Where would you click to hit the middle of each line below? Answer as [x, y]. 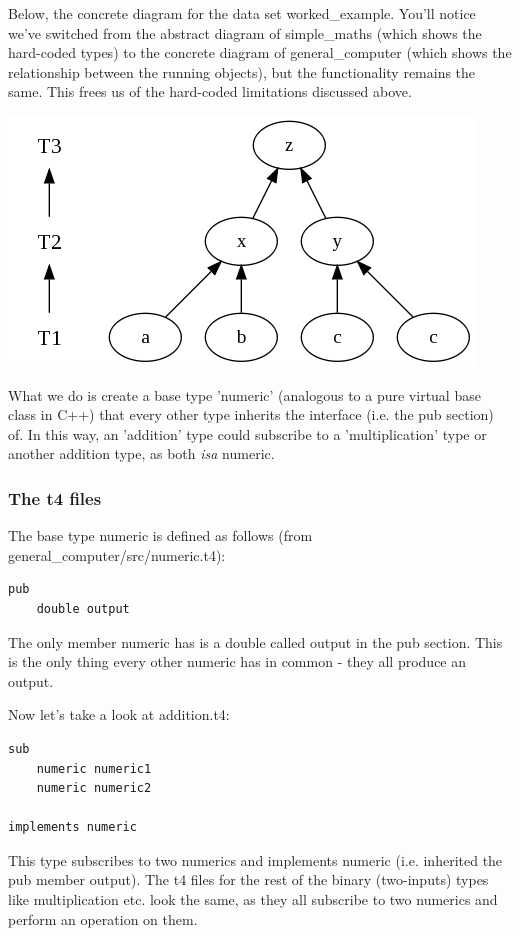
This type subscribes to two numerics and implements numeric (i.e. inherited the [255, 859]
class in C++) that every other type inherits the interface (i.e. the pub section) [251, 414]
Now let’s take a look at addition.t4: [119, 714]
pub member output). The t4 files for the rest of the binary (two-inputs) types [248, 879]
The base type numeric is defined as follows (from [160, 535]
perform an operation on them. [103, 918]
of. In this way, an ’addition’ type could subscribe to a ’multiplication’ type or [247, 433]
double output [83, 608]
